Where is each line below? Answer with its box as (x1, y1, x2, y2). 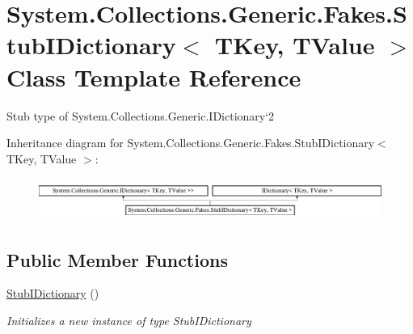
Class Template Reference (6, 60, 301, 93)
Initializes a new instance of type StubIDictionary (6, 311, 251, 328)
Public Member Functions (6, 247, 228, 272)
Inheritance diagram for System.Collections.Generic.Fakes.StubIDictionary (6, 134, 375, 151)
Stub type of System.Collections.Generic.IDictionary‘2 (6, 107, 275, 124)
